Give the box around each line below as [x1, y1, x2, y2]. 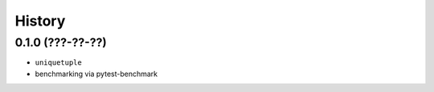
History [14, 12, 66, 30]
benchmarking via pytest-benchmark [35, 69, 158, 78]
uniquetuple [35, 58, 82, 67]
